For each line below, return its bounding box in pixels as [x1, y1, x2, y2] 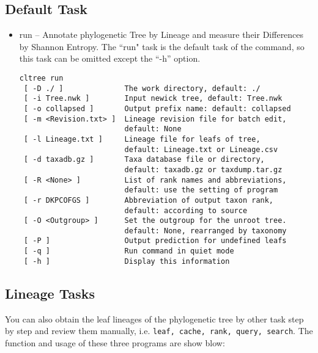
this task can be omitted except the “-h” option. [19, 52, 201, 65]
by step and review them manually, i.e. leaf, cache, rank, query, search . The [5, 324, 313, 337]
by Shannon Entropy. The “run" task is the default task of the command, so [19, 40, 305, 53]
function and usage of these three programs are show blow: [5, 336, 225, 349]
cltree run [19, 73, 64, 82]
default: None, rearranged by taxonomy [124, 226, 287, 235]
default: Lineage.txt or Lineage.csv [124, 145, 278, 154]
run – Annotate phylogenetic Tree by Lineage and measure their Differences [19, 28, 304, 41]
